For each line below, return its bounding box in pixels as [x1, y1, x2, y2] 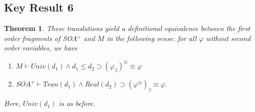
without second [206, 32, 251, 43]
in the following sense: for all [106, 32, 196, 43]
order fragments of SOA [4, 32, 77, 43]
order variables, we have [4, 42, 78, 53]
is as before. [58, 98, 95, 108]
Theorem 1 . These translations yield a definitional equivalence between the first [4, 23, 250, 33]
